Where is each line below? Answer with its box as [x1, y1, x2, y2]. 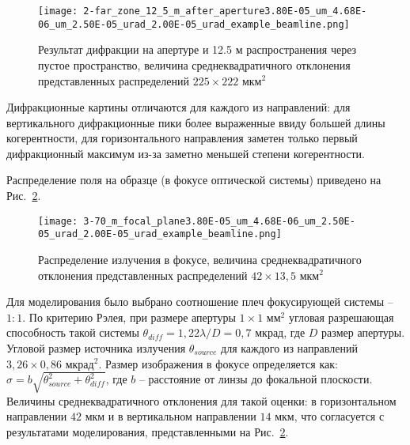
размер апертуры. [321, 324, 405, 341]
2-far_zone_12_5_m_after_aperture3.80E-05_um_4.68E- [83, 6, 367, 17]
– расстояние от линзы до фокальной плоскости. [139, 371, 373, 387]
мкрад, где [255, 324, 306, 341]
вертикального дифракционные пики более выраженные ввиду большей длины [6, 114, 385, 130]
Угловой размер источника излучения [6, 339, 186, 356]
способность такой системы [6, 324, 139, 341]
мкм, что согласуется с [275, 408, 385, 424]
